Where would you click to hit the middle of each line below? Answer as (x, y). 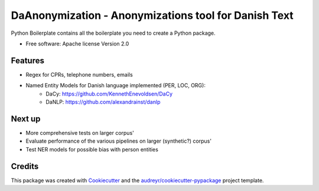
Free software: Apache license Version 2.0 (77, 44)
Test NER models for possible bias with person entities (92, 149)
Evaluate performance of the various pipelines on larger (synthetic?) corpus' (119, 141)
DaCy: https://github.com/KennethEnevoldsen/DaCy (109, 94)
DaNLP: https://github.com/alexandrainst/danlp (103, 102)
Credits (25, 166)
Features (27, 60)
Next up (26, 119)
